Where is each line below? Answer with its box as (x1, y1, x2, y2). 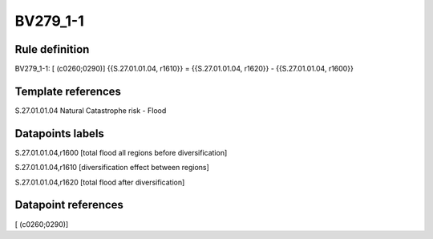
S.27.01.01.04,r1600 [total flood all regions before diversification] (14, 148, 228, 157)
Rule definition (14, 43, 90, 56)
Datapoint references (14, 198, 124, 212)
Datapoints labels (14, 127, 104, 140)
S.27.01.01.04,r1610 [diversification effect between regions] (14, 163, 210, 172)
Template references (14, 84, 122, 98)
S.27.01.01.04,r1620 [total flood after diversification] (14, 177, 185, 187)
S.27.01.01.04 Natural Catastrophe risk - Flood (14, 105, 167, 115)
